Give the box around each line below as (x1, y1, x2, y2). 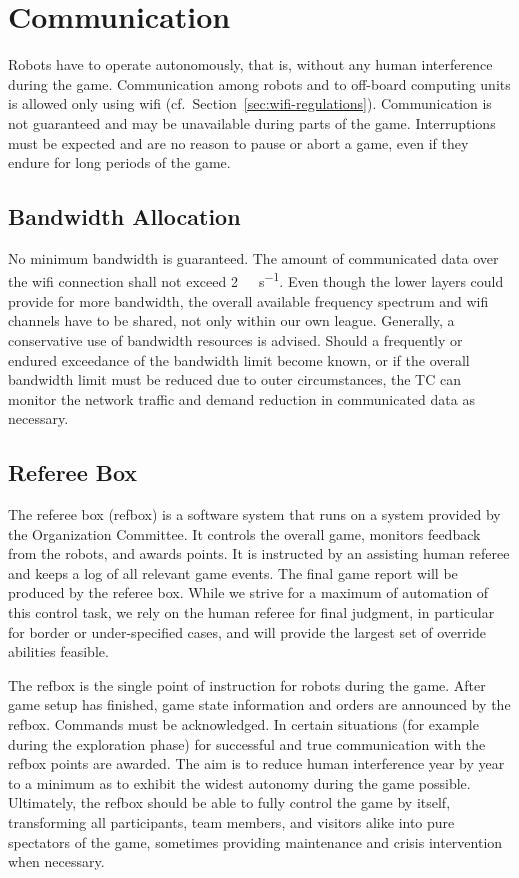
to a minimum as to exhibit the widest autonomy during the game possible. (8, 772, 471, 793)
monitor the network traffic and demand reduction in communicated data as (8, 388, 475, 409)
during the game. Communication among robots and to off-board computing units (8, 73, 511, 94)
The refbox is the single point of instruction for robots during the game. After (8, 674, 486, 695)
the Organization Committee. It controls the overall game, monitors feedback (8, 523, 481, 544)
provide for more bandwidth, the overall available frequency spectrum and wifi (8, 290, 489, 311)
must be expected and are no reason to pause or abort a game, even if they (8, 132, 469, 153)
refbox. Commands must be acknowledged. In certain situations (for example (8, 714, 479, 735)
